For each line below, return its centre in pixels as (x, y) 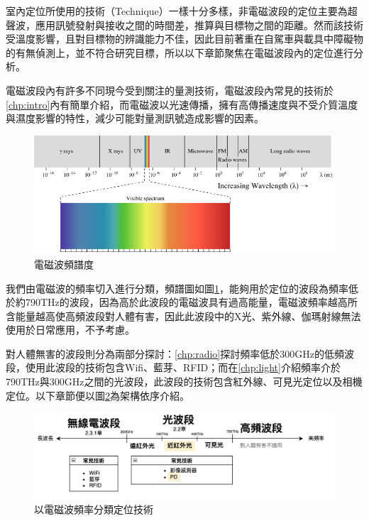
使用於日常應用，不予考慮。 (70, 330)
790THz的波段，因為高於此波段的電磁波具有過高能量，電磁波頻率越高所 (191, 302)
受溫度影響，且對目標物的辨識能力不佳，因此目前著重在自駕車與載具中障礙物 (184, 39)
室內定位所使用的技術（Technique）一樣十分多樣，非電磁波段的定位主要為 (177, 11)
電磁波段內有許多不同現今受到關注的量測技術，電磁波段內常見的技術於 (170, 90)
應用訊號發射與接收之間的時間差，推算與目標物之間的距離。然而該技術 (199, 24)
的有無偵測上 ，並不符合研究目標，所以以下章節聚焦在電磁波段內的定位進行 (180, 52)
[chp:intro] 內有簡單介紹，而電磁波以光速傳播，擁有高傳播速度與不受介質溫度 (182, 104)
